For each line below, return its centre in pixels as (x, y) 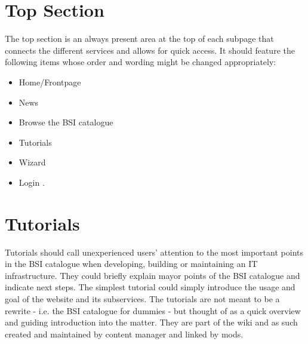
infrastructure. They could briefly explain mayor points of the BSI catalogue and (153, 275)
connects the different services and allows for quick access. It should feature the (150, 50)
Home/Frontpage (50, 82)
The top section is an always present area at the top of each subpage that (139, 39)
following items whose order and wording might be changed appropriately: (141, 62)
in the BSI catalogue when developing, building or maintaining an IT (131, 264)
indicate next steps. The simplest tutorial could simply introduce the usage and (150, 287)
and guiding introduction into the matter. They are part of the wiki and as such (151, 322)
